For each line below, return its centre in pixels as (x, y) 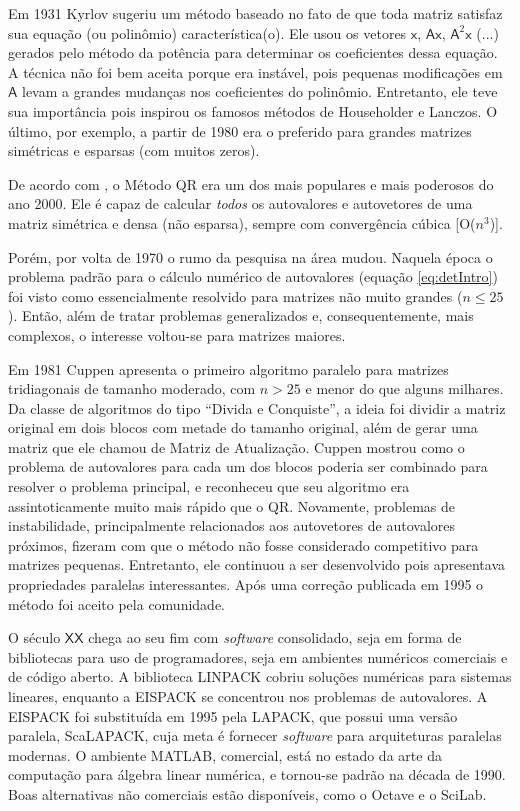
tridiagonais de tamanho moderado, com (132, 388)
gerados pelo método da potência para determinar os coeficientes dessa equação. (253, 52)
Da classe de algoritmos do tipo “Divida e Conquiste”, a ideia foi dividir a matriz (257, 407)
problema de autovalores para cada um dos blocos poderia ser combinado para (248, 466)
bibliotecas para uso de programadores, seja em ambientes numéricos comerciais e (258, 656)
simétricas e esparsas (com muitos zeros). (134, 150)
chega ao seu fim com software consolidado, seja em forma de (275, 637)
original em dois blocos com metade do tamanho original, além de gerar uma (243, 427)
